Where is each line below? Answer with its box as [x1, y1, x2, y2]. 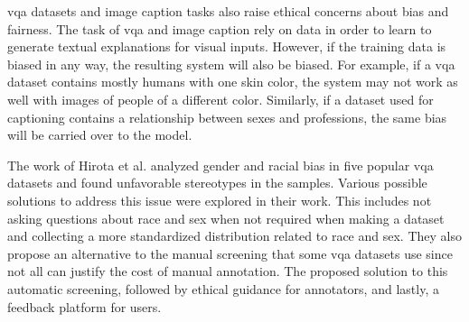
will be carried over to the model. [7, 125, 192, 144]
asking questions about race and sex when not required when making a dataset [7, 208, 445, 227]
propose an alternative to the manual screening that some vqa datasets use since [7, 244, 453, 262]
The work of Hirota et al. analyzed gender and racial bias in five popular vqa [7, 155, 434, 174]
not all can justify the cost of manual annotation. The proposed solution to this [7, 262, 448, 281]
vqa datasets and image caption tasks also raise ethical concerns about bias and [7, 2, 449, 20]
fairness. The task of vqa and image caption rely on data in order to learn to [7, 19, 432, 38]
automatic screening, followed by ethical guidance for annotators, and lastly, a [7, 279, 439, 298]
